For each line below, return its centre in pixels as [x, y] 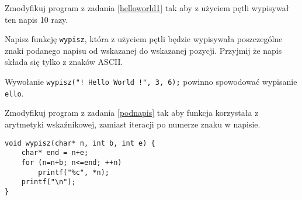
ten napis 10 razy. [37, 19]
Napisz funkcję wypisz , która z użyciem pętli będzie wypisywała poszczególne [144, 39]
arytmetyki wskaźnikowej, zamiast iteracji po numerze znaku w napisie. [133, 124]
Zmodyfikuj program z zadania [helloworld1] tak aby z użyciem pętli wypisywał [147, 8]
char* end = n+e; [55, 153]
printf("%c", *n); [74, 172]
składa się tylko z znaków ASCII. [64, 62]
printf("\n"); [48, 182]
